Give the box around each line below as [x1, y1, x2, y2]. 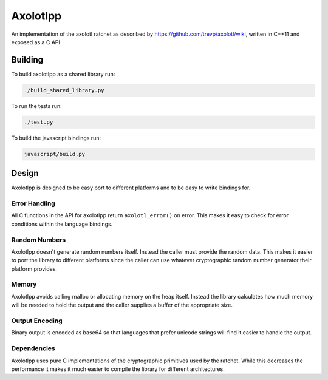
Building [11, 55, 44, 65]
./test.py [24, 118, 53, 126]
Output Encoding [11, 316, 63, 325]
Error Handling [11, 199, 56, 208]
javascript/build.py [24, 151, 85, 157]
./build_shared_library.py [24, 87, 104, 93]
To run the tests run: [11, 102, 62, 109]
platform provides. [11, 265, 58, 273]
